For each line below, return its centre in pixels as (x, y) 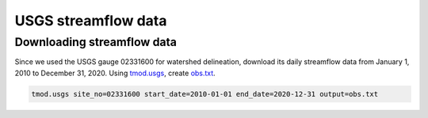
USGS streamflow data (91, 21)
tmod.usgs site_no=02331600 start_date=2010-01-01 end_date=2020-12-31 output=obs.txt (205, 94)
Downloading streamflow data (96, 42)
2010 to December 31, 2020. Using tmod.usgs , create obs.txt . (115, 73)
